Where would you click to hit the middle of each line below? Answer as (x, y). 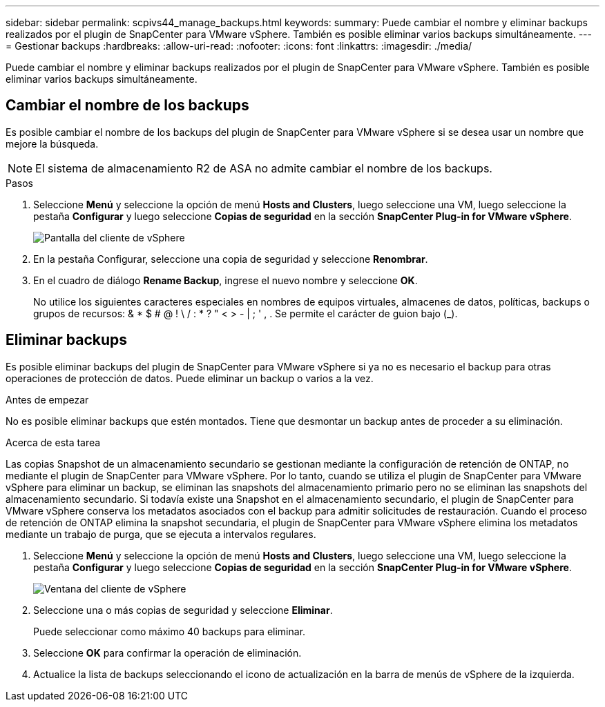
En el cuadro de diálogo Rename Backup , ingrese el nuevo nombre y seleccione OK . (225, 280)
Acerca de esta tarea (53, 442)
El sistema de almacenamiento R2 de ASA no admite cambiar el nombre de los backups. (264, 168)
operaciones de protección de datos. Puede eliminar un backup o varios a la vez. (190, 378)
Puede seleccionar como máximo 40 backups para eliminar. (170, 631)
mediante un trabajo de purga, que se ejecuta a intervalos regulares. (161, 534)
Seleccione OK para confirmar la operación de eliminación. (167, 653)
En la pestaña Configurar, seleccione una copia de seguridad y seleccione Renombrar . (231, 259)
